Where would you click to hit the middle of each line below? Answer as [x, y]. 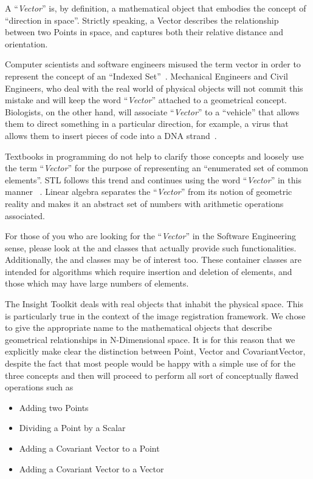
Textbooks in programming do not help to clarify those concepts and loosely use [154, 156]
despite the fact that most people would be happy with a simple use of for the [150, 363]
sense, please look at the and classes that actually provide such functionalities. [151, 247]
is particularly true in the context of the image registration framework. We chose [155, 315]
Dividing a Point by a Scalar [72, 428]
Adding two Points [54, 407]
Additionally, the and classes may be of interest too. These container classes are [153, 260]
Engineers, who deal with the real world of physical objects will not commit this [154, 88]
